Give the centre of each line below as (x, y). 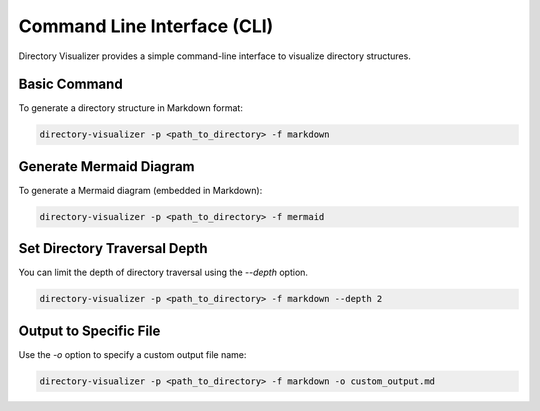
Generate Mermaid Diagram (106, 166)
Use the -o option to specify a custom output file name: (132, 354)
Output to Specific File (89, 330)
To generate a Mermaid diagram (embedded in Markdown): (140, 190)
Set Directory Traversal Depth (113, 248)
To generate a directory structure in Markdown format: (131, 108)
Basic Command (71, 84)
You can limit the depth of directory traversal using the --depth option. (163, 272)
